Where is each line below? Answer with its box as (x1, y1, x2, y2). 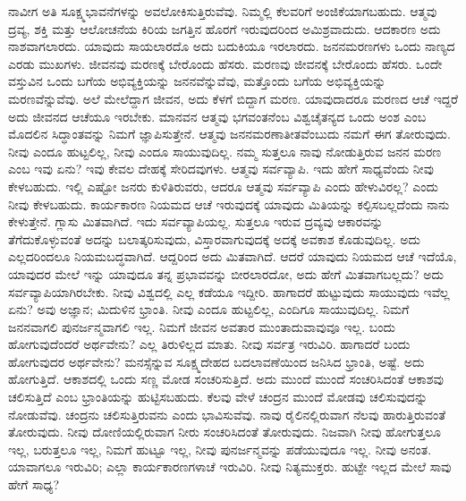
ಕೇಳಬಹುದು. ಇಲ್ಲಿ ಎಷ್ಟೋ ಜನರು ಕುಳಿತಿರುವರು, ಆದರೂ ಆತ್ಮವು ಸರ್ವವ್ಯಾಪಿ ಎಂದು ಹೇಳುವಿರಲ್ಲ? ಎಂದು (8, 176, 438, 195)
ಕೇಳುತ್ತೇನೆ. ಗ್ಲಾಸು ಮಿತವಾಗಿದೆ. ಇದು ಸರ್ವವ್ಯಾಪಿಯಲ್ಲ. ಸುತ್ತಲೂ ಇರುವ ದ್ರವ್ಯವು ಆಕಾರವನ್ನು (8, 212, 384, 231)
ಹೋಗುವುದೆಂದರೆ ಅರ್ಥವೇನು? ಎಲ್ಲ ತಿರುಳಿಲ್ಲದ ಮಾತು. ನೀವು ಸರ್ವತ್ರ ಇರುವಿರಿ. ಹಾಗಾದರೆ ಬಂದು (8, 335, 411, 353)
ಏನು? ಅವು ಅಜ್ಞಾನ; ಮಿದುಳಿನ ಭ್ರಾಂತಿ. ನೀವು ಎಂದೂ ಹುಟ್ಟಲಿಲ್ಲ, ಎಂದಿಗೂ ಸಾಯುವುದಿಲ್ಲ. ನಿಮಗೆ (8, 300, 410, 318)
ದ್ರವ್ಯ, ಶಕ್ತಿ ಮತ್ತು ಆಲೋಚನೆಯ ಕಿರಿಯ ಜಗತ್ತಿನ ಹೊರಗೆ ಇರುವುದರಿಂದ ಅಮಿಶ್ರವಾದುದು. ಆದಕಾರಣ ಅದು (8, 19, 441, 38)
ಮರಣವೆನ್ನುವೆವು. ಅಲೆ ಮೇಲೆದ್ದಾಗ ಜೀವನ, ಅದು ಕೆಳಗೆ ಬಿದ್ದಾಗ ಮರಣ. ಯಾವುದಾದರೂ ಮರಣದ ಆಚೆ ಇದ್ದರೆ (8, 89, 459, 107)
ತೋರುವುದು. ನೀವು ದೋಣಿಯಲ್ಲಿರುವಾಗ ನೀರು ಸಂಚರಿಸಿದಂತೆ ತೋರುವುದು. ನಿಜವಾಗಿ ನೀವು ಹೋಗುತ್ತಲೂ (8, 422, 441, 441)
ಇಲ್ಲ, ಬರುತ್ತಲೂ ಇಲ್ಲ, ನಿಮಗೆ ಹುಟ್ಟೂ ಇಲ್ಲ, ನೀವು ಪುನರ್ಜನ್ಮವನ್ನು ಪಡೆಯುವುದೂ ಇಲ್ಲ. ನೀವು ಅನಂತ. (8, 439, 432, 458)
